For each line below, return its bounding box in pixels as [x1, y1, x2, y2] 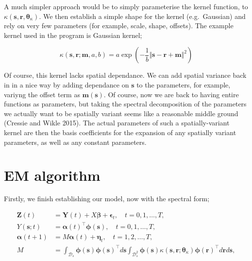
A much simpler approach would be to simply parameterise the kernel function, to [4, 1, 248, 11]
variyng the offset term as [4, 89, 80, 99]
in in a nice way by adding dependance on [4, 79, 129, 89]
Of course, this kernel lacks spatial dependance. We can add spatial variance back [4, 70, 247, 80]
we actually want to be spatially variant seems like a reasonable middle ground [4, 108, 238, 118]
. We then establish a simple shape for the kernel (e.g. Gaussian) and [39, 11, 246, 21]
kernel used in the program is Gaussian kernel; [4, 30, 142, 40]
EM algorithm [4, 165, 101, 185]
